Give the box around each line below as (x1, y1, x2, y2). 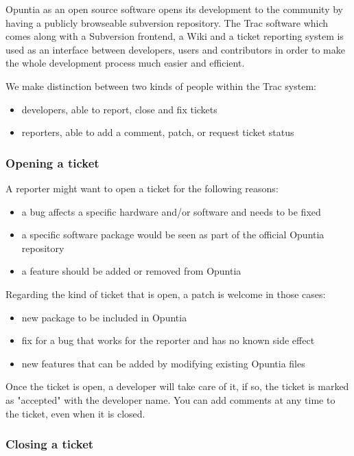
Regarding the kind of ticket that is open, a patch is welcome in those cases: (5, 286, 326, 301)
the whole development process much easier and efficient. (5, 56, 245, 70)
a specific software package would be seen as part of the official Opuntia (21, 227, 324, 242)
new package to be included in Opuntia (21, 310, 187, 324)
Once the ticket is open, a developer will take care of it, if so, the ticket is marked (5, 379, 349, 394)
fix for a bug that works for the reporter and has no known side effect (21, 333, 315, 347)
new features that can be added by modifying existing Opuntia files (21, 356, 305, 370)
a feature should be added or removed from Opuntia (21, 264, 241, 278)
